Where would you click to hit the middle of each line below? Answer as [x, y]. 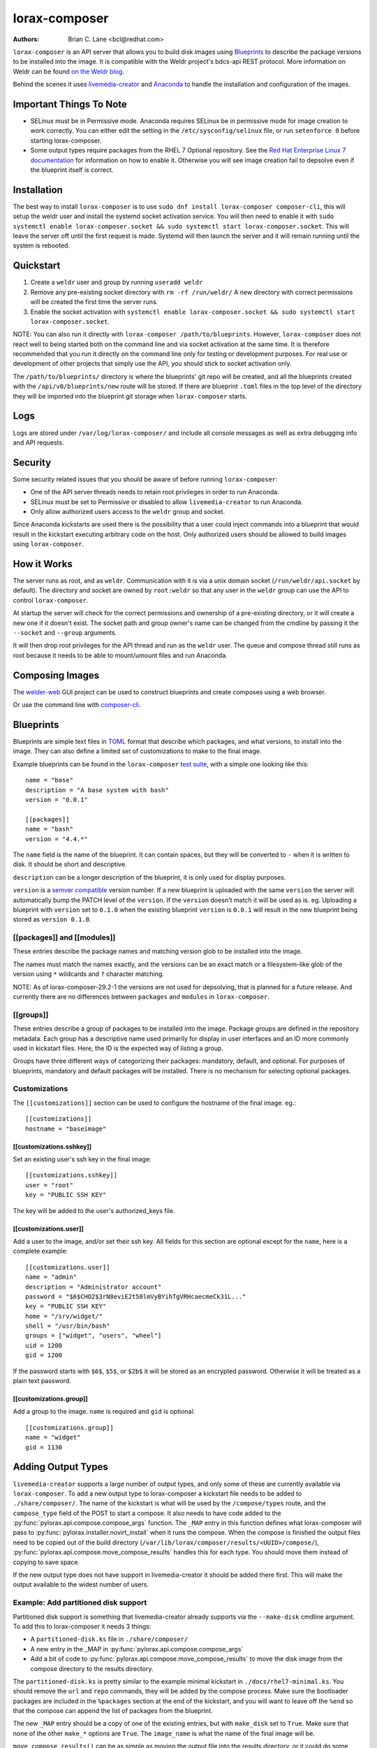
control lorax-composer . [51, 600]
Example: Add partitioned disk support [80, 1603]
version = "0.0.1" [57, 800]
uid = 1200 [44, 1345]
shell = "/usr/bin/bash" [68, 1326]
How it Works [43, 564]
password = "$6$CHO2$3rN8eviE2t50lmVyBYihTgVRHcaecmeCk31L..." [136, 1296]
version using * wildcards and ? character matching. [88, 974]
